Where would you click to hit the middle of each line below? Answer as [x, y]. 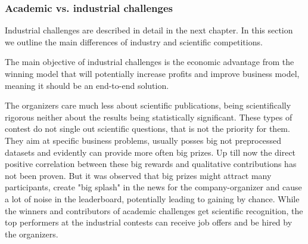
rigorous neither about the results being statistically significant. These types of [149, 117]
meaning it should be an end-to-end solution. [87, 85]
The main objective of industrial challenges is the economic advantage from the [150, 62]
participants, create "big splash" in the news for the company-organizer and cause [153, 187]
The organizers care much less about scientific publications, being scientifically [148, 105]
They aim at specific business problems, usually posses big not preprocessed [143, 140]
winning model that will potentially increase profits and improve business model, [152, 73]
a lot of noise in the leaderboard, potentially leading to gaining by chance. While [152, 198]
